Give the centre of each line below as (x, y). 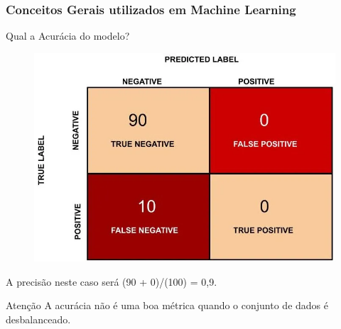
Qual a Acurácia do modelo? (68, 36)
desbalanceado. (38, 319)
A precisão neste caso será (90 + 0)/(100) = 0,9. (112, 281)
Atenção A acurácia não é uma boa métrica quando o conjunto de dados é (167, 305)
